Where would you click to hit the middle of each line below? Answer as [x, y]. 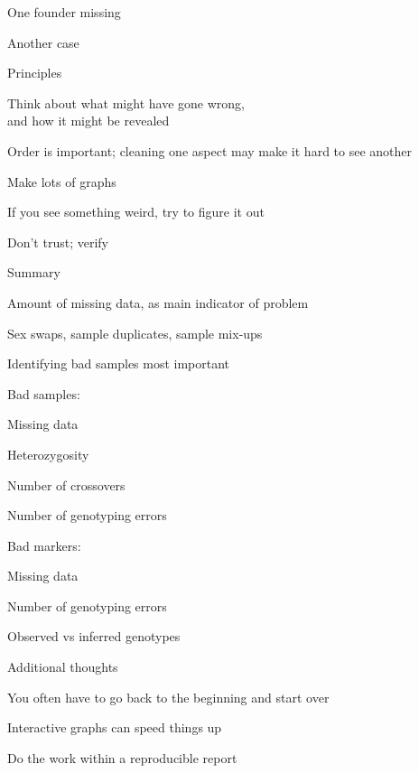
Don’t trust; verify [58, 242]
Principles [35, 73]
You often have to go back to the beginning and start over [168, 697]
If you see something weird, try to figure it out [136, 212]
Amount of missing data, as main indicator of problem [158, 302]
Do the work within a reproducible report [122, 757]
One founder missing [64, 12]
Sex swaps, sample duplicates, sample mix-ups [135, 333]
